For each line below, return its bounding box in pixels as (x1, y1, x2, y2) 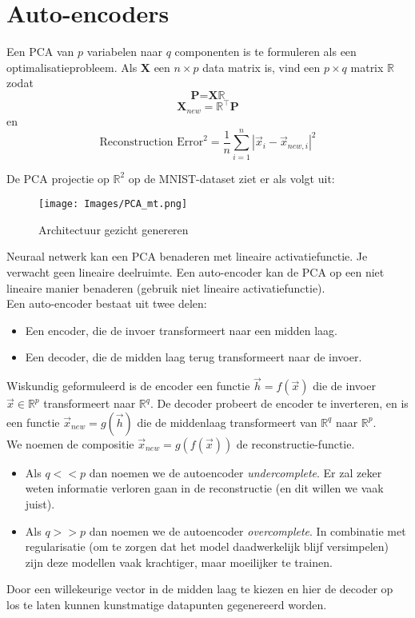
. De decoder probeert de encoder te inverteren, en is (150, 395, 409, 412)
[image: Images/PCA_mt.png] (38, 198, 188, 210)
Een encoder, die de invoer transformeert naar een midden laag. (25, 321, 337, 338)
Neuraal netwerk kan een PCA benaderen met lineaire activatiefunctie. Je (6, 248, 368, 265)
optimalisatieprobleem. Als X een (6, 58, 170, 75)
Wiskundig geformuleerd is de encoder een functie (6, 377, 250, 394)
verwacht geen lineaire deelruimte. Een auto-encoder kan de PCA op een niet (6, 264, 385, 281)
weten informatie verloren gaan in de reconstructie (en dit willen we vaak (25, 480, 384, 496)
